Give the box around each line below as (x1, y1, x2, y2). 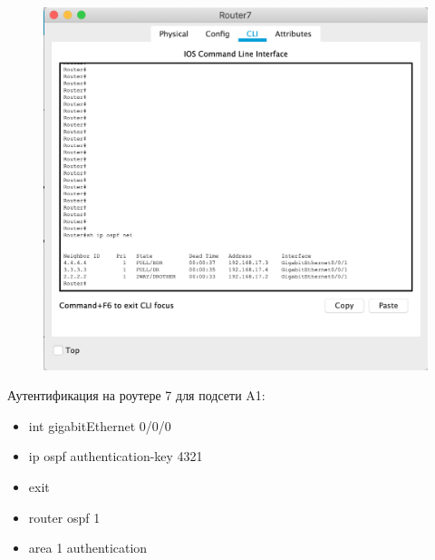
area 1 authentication (28, 538, 148, 557)
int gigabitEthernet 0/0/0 (28, 416, 171, 435)
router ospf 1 (28, 507, 101, 526)
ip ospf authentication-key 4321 (28, 447, 203, 466)
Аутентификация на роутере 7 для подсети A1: (7, 386, 266, 405)
